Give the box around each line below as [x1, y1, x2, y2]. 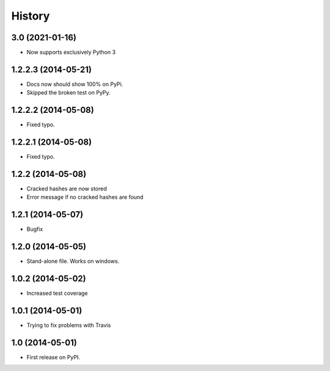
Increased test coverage [26, 290, 88, 297]
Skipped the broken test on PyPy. [26, 89, 111, 96]
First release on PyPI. [26, 354, 81, 361]
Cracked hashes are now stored [26, 185, 107, 192]
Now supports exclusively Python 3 [26, 49, 116, 56]
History [11, 9, 50, 23]
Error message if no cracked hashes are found [26, 193, 144, 201]
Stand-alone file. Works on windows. [26, 258, 120, 265]
